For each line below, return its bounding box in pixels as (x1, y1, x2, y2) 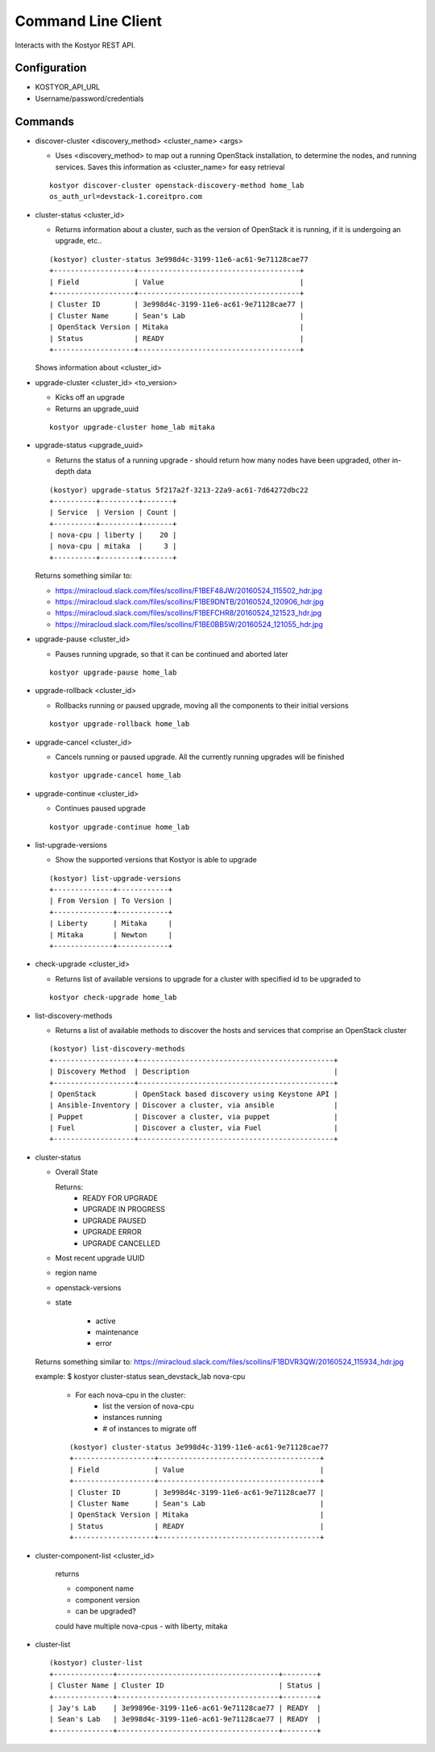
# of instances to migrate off (102, 1423, 197, 1434)
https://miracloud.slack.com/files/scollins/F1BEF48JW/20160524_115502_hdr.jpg (55, 585, 322, 596)
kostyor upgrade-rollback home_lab (49, 720, 190, 729)
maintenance (95, 1326, 139, 1337)
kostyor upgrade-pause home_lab (49, 667, 177, 677)
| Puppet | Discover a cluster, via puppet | (49, 1112, 338, 1121)
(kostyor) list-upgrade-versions (49, 874, 181, 882)
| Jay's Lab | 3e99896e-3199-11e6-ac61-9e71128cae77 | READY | (49, 1703, 321, 1713)
